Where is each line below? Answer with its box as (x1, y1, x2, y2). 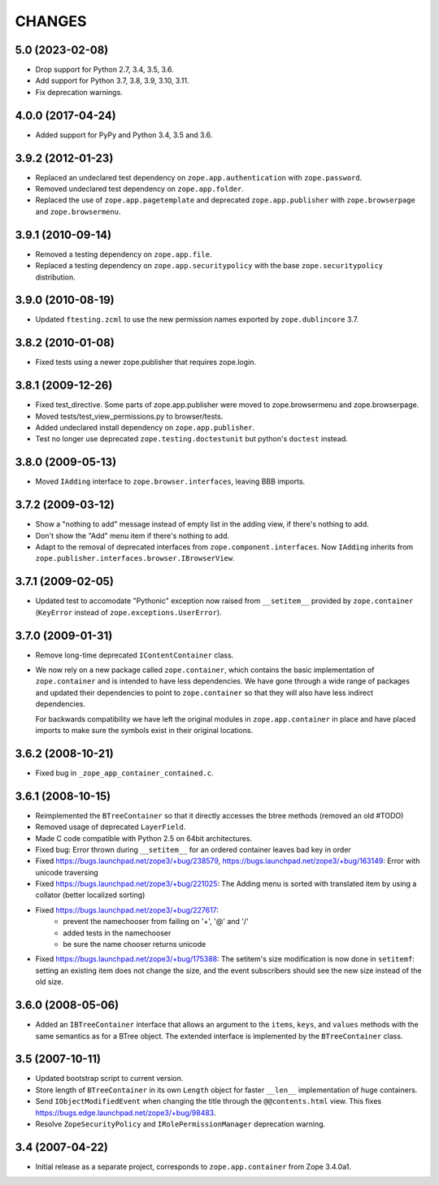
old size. (35, 977, 64, 987)
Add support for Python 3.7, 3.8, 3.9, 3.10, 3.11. (35, 76, 189, 85)
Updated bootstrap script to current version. (35, 1074, 184, 1083)
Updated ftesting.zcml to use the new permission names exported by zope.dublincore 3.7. (35, 315, 359, 324)
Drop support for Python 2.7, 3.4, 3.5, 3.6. (35, 65, 174, 75)
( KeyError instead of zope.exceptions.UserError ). (35, 607, 223, 617)
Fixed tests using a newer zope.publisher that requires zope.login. (35, 358, 256, 367)
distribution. (35, 272, 76, 282)
